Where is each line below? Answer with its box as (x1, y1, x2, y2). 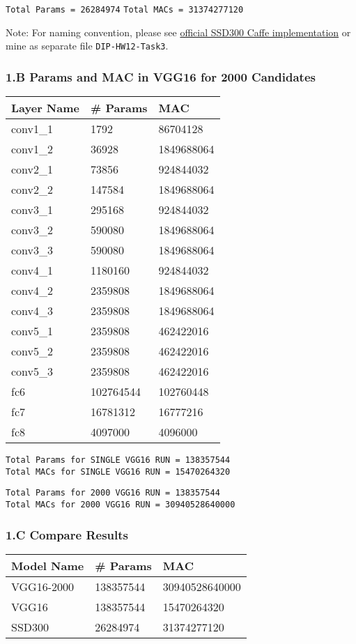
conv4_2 (11, 282, 54, 299)
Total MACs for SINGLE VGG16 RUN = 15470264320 (6, 466, 231, 477)
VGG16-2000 (11, 578, 75, 595)
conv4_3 (11, 302, 54, 319)
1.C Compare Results (6, 526, 128, 543)
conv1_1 (11, 121, 54, 137)
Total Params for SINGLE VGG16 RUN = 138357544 (6, 455, 231, 466)
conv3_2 (11, 222, 54, 238)
